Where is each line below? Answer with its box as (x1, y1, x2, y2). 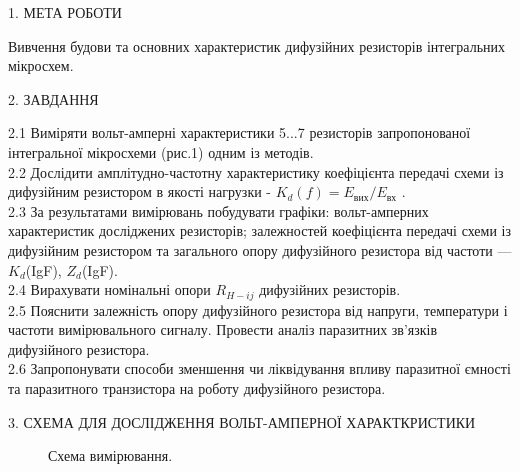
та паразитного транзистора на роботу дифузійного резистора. (8, 377, 386, 398)
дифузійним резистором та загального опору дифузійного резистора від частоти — (8, 239, 512, 260)
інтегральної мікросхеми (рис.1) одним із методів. (8, 141, 314, 162)
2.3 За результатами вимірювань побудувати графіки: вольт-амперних (8, 200, 429, 221)
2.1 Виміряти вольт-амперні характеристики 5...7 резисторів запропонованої (8, 122, 471, 143)
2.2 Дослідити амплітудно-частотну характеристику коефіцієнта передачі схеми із (8, 161, 504, 182)
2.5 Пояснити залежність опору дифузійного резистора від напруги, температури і (8, 299, 508, 320)
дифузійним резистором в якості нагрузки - (8, 181, 272, 202)
